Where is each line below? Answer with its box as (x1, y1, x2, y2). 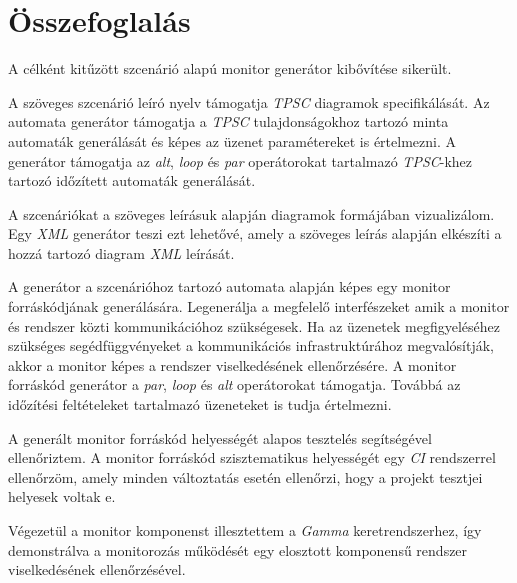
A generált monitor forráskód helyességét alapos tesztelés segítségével (8, 427, 432, 448)
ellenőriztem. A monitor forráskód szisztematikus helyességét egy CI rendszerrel (8, 447, 496, 468)
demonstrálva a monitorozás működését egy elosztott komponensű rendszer (8, 539, 468, 560)
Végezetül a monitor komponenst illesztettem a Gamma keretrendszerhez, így (8, 520, 482, 540)
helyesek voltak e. (8, 486, 116, 507)
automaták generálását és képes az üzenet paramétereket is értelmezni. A (8, 130, 456, 151)
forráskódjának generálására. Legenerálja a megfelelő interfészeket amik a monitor (8, 296, 510, 317)
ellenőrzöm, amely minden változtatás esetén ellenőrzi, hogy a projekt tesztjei (8, 466, 483, 487)
